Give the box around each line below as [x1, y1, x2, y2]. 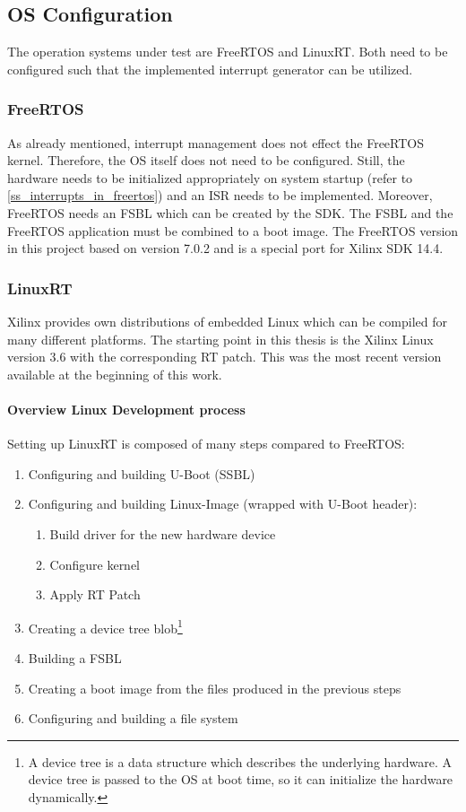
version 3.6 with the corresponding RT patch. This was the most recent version [7, 347, 442, 366]
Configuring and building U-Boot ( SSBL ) [28, 464, 255, 483]
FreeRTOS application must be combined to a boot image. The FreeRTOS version [7, 221, 459, 240]
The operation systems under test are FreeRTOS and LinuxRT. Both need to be [7, 42, 448, 61]
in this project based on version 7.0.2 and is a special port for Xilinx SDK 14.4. [7, 239, 444, 258]
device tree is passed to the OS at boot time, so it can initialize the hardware [28, 770, 453, 789]
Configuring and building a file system [28, 709, 238, 728]
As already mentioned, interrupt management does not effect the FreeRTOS [7, 133, 425, 152]
